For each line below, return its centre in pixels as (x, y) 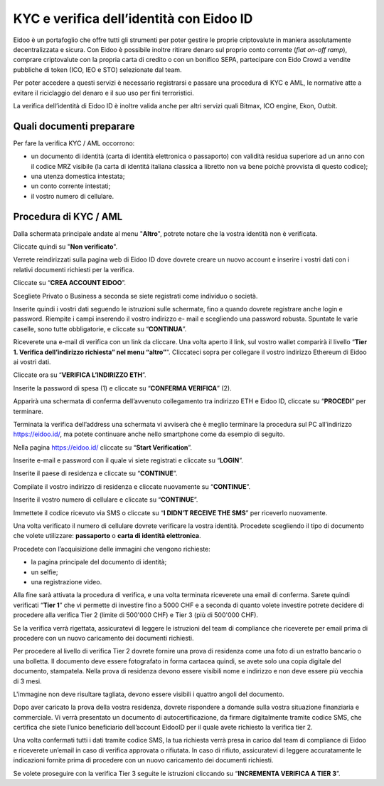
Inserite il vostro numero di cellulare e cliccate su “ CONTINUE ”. (106, 500)
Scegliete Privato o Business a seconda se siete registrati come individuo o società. (135, 296)
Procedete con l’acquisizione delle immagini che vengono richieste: (112, 549)
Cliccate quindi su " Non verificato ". (65, 247)
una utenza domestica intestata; (78, 176)
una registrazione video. (66, 581)
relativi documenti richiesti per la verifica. (74, 269)
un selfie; (44, 572)
